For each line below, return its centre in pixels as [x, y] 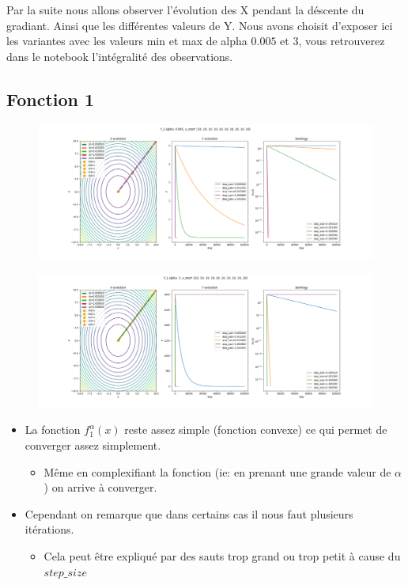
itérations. [49, 529]
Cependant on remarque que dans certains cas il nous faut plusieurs [189, 513]
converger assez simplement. [93, 445]
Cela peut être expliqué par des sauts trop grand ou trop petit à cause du [222, 556]
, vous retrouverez [342, 41]
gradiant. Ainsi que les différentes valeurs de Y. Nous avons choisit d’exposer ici [200, 25]
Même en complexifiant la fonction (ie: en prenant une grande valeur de [217, 471]
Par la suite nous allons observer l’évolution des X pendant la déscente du [185, 9]
